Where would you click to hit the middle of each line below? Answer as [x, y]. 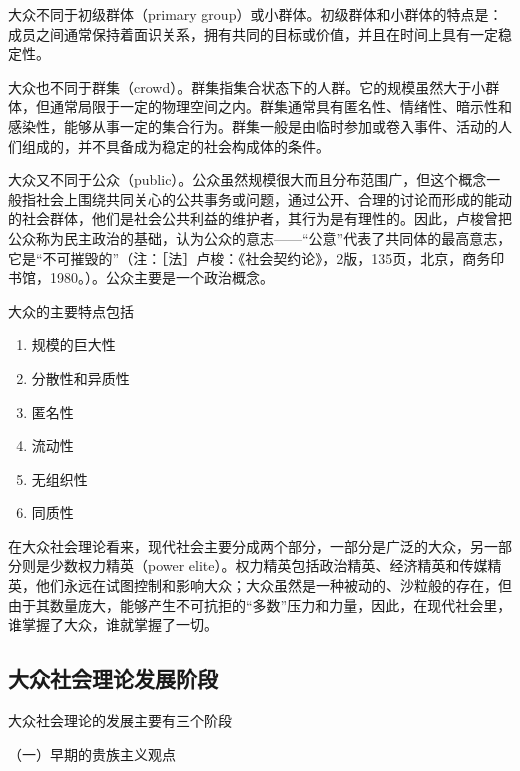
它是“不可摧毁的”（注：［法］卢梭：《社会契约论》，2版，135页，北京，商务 [249, 257]
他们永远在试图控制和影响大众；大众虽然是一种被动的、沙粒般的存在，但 [273, 585]
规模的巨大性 [73, 344]
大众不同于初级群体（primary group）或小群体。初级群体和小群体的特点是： [255, 14]
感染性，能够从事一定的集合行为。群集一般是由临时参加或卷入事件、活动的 [253, 125]
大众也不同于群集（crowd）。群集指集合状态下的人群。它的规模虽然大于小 [247, 86]
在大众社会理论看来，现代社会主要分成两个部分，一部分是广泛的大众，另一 [253, 545]
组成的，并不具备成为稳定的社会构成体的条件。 [175, 145]
